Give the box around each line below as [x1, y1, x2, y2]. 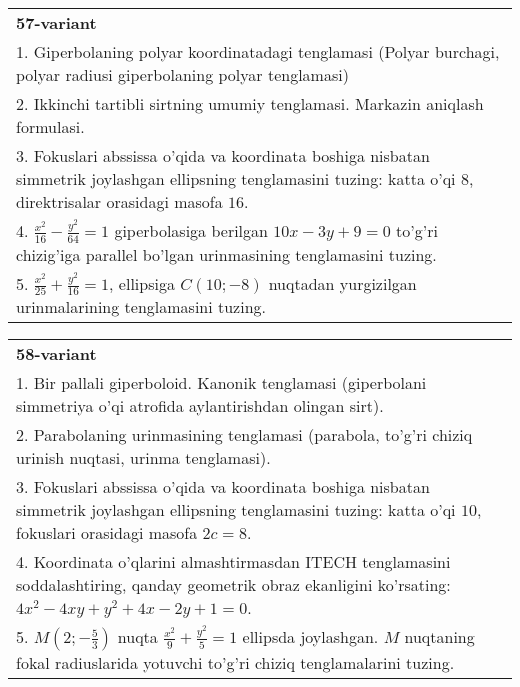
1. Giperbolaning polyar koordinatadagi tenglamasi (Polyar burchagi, [16, 40, 500, 63]
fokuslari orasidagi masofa [16, 521, 198, 545]
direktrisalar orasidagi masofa [16, 190, 223, 213]
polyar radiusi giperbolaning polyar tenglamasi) [16, 63, 349, 86]
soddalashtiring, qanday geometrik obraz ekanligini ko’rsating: [16, 573, 451, 597]
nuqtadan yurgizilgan [268, 271, 417, 295]
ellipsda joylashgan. [242, 625, 379, 649]
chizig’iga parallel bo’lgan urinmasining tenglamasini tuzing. [16, 242, 437, 266]
